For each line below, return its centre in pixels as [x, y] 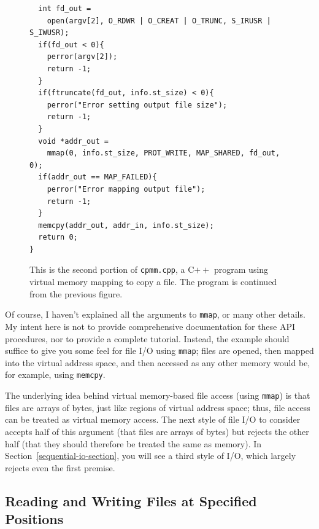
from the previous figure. [76, 293]
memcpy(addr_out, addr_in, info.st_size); [126, 225]
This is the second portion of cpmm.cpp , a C [112, 269]
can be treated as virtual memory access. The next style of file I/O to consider [153, 419]
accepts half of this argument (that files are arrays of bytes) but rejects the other [157, 431]
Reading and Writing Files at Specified [131, 500]
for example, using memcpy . [55, 374]
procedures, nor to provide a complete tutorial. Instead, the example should [147, 338]
